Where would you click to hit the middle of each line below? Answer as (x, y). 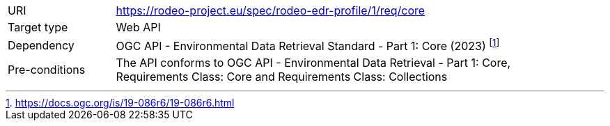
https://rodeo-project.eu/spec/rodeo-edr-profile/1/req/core (271, 10)
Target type (38, 27)
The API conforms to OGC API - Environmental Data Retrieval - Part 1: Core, (313, 63)
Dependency (41, 45)
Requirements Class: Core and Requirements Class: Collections (282, 77)
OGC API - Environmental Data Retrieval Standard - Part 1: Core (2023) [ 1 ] (308, 45)
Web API (138, 27)
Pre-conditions (47, 70)
